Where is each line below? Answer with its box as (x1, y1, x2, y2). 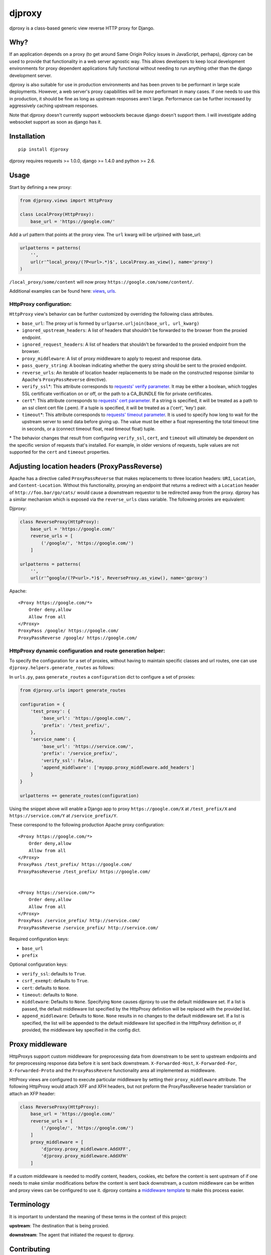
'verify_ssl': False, (41, 758, 94, 763)
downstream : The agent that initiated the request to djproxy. (9, 1232, 135, 1238)
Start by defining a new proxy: (9, 184, 72, 190)
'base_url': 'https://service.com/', (41, 743, 134, 749)
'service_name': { (30, 736, 76, 742)
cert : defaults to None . (22, 984, 70, 991)
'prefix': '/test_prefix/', (41, 722, 110, 728)
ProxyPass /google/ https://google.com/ (18, 628, 119, 634)
